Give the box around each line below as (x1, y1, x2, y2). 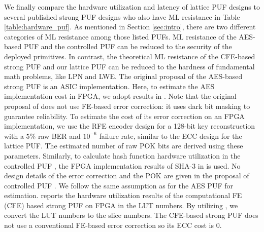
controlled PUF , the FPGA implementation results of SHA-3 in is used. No (4, 160, 241, 171)
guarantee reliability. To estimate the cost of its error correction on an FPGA (4, 110, 245, 121)
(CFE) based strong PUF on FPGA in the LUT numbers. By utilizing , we (4, 200, 238, 210)
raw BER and (38, 130, 81, 141)
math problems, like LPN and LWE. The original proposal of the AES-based (4, 71, 243, 82)
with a (4, 130, 24, 141)
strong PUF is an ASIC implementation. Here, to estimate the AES (4, 81, 215, 91)
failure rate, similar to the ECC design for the (99, 130, 242, 141)
